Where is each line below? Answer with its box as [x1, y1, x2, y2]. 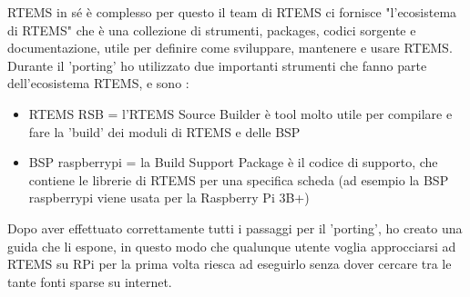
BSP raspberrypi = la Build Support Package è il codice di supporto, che [28, 153, 438, 172]
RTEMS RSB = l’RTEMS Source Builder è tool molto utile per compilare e [28, 104, 453, 123]
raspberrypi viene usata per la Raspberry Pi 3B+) [28, 188, 310, 207]
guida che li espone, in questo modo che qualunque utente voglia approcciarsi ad [7, 236, 456, 255]
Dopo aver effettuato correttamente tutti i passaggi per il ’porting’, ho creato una [7, 218, 463, 237]
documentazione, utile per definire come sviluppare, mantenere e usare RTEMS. [7, 38, 453, 57]
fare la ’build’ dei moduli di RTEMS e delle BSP [28, 122, 301, 141]
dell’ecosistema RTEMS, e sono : [7, 74, 189, 93]
